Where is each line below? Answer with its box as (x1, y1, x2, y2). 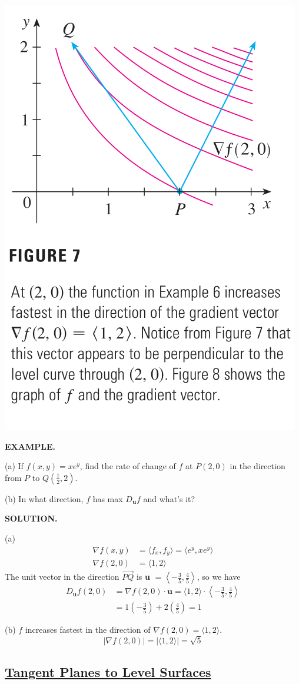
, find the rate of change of (79, 460, 176, 472)
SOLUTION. (5, 512, 58, 524)
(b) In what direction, (5, 492, 84, 504)
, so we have (197, 570, 241, 583)
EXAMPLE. (5, 440, 55, 452)
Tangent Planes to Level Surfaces (5, 662, 211, 680)
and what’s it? (143, 492, 195, 504)
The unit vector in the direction (5, 570, 119, 583)
